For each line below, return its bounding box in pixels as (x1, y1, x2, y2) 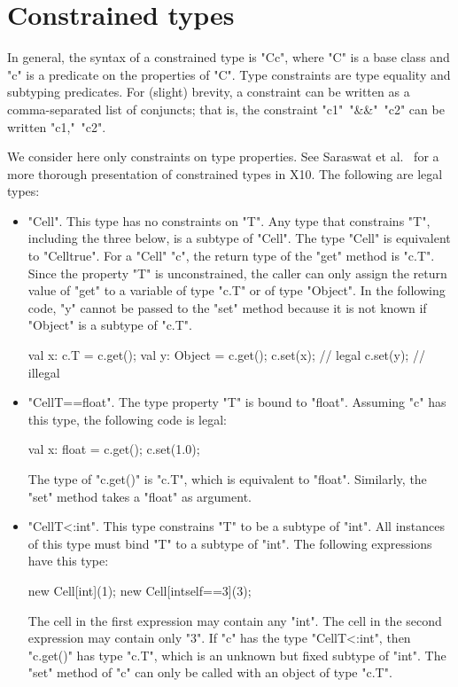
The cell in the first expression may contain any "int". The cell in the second (27, 611, 442, 629)
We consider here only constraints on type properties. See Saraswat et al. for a (7, 147, 439, 166)
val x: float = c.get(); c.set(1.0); (27, 440, 200, 458)
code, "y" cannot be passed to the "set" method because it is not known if (27, 298, 427, 316)
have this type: (27, 551, 109, 570)
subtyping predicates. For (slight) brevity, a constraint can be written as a (7, 82, 410, 101)
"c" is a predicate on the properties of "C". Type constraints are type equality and (7, 65, 451, 83)
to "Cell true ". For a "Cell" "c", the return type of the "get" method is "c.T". (27, 246, 435, 265)
